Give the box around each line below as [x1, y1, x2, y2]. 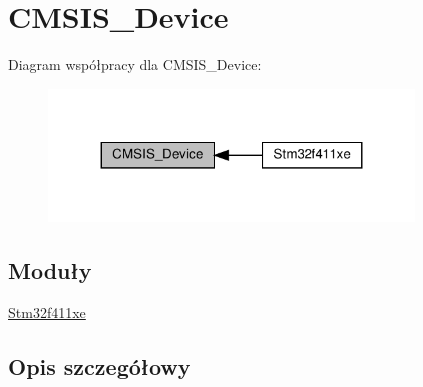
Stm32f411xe [8, 302, 86, 323]
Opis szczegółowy [8, 351, 191, 382]
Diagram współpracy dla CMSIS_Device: [8, 54, 262, 75]
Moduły [8, 255, 92, 286]
